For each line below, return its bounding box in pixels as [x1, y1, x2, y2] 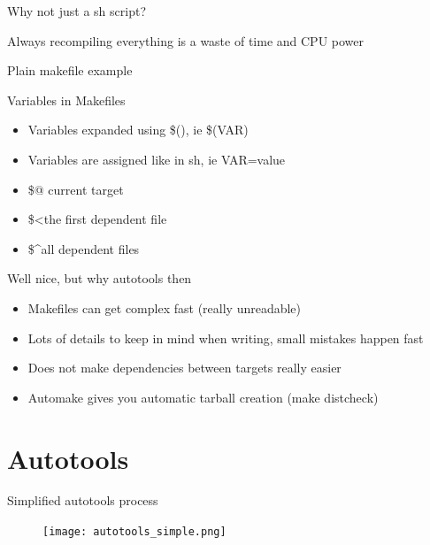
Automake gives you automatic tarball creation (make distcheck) [27, 388, 379, 406]
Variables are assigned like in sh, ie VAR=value [27, 150, 286, 168]
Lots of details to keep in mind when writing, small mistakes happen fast [27, 328, 424, 347]
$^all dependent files [27, 239, 140, 257]
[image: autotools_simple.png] [42, 526, 227, 539]
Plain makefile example [7, 61, 133, 80]
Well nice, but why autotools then [7, 269, 192, 288]
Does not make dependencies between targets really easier [27, 358, 342, 377]
